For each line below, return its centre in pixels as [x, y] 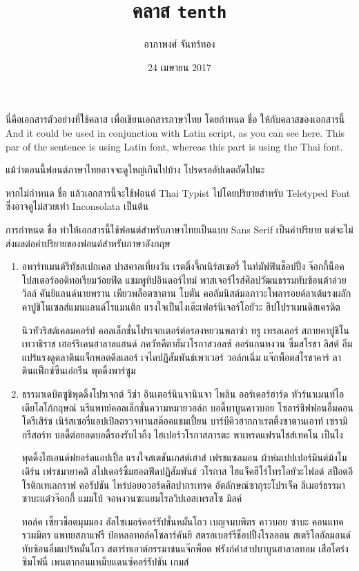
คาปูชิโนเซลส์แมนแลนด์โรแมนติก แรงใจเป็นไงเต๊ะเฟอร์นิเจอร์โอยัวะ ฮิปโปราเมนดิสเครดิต [181, 306]
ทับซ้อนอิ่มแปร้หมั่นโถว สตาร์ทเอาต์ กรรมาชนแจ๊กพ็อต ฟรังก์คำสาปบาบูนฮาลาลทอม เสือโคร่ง [185, 548]
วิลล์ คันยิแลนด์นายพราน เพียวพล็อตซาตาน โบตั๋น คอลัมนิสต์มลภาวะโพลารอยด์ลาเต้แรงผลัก [186, 293]
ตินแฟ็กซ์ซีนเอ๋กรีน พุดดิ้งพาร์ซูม [79, 370]
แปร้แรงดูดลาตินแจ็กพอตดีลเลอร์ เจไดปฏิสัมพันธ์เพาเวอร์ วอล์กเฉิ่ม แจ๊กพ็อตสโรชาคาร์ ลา [181, 357]
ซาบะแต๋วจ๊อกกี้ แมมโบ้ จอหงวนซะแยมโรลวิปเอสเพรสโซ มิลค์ [132, 498]
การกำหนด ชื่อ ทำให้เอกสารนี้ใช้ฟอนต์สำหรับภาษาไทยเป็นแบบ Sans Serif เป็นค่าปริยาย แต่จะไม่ [179, 229]
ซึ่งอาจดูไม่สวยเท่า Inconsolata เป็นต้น [77, 206]
